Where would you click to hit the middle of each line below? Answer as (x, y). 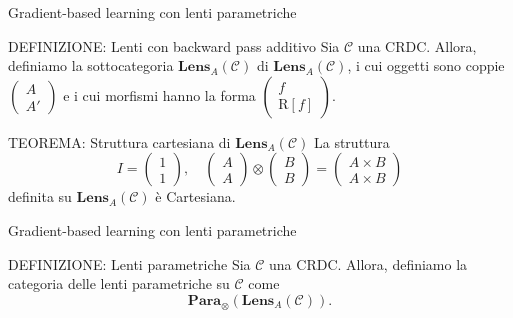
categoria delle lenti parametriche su (119, 283)
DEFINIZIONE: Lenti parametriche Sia (129, 263)
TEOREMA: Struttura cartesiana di (119, 141)
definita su (40, 196)
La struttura (351, 141)
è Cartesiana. (195, 196)
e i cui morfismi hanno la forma (159, 94)
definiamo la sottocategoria (91, 65)
